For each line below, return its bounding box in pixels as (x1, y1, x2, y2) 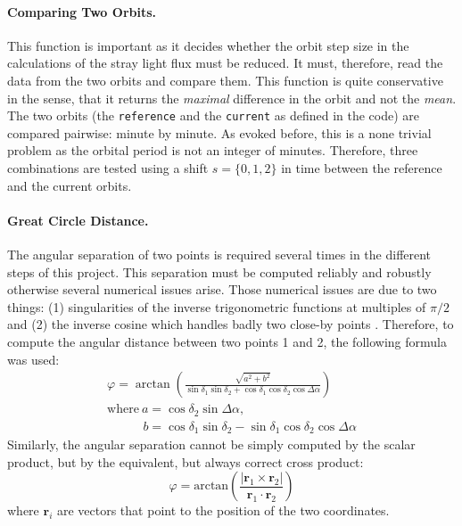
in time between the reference (281, 159, 442, 177)
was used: (7, 349, 60, 368)
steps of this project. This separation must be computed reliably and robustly (7, 262, 432, 281)
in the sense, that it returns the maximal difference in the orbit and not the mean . (7, 88, 457, 107)
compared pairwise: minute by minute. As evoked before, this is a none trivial (7, 123, 432, 142)
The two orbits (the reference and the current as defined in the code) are (7, 106, 420, 125)
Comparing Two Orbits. (7, 2, 157, 21)
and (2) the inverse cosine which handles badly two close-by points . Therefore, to (7, 315, 454, 333)
